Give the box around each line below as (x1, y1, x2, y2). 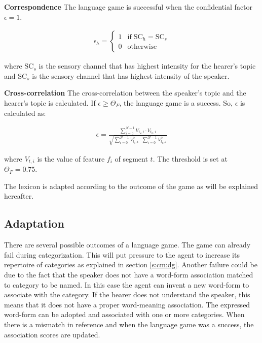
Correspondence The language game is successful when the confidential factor (4, 2, 253, 12)
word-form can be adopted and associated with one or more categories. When (4, 309, 245, 320)
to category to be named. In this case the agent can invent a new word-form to (4, 279, 249, 290)
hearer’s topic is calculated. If (4, 98, 96, 108)
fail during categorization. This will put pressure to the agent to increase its (4, 249, 240, 260)
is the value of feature (37, 153, 105, 164)
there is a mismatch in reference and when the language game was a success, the (4, 319, 254, 329)
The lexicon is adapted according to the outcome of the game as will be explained (4, 180, 258, 191)
